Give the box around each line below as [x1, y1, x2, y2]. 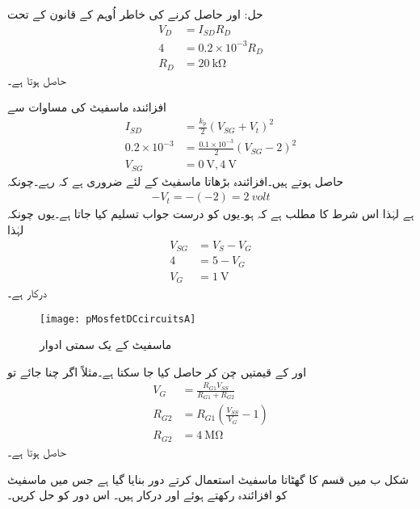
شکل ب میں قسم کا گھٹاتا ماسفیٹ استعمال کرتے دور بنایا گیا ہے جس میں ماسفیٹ [7, 470, 409, 487]
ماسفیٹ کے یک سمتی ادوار [40, 336, 172, 353]
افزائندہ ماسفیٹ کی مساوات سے [7, 99, 166, 116]
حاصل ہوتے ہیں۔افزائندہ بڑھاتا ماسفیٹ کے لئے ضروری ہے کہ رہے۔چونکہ [7, 172, 344, 189]
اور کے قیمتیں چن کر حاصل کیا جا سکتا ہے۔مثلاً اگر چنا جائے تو [7, 363, 307, 380]
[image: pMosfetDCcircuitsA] [40, 313, 196, 325]
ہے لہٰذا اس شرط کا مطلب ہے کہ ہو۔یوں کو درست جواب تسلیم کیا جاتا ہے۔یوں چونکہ [7, 205, 414, 222]
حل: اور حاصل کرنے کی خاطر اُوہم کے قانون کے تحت [7, 6, 263, 22]
